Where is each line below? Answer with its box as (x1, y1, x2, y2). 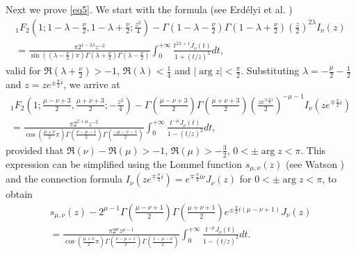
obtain (6, 187, 33, 201)
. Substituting (241, 63, 300, 78)
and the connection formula (6, 171, 123, 186)
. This (300, 142, 326, 157)
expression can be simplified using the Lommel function (6, 156, 243, 171)
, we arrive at (63, 77, 120, 92)
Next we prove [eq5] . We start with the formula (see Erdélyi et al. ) (6, 2, 293, 16)
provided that (6, 142, 64, 157)
